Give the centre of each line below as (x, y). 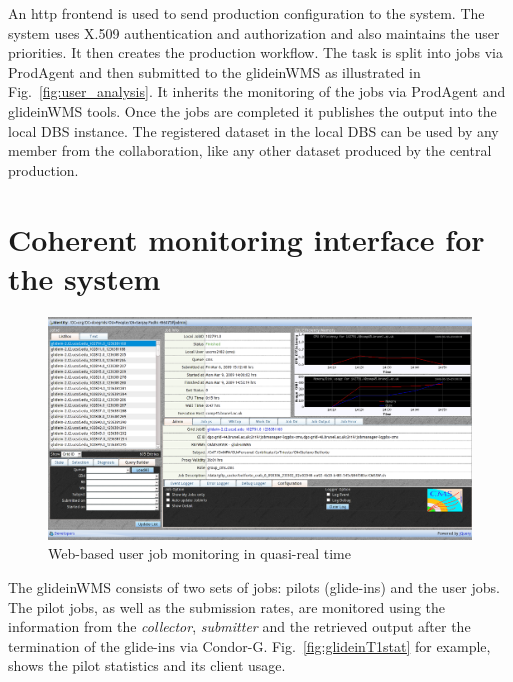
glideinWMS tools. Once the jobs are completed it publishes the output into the (252, 110)
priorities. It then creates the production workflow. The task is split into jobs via (255, 52)
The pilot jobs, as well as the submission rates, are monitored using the (227, 606)
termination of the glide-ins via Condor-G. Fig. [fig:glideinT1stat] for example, (249, 645)
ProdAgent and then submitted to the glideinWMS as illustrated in (214, 71)
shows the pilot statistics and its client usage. (147, 665)
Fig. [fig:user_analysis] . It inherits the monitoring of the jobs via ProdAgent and (257, 91)
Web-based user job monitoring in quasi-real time (199, 553)
